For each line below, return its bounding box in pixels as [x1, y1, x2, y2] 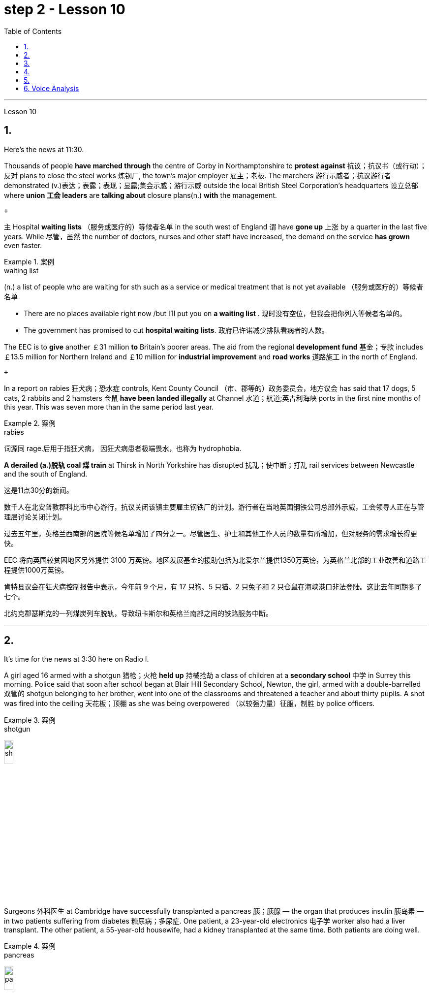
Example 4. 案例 [4, 942, 56, 951]
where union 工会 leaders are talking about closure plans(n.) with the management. [4, 191, 277, 199]
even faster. [4, 241, 42, 250]
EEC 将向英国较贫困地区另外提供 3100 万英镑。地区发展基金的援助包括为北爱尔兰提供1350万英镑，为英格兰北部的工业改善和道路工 [4, 555, 427, 564]
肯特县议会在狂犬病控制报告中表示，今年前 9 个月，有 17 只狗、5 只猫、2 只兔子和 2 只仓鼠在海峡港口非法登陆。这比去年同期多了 [4, 582, 422, 591]
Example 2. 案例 [4, 418, 56, 427]
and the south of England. [4, 469, 88, 478]
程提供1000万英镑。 [4, 565, 68, 574]
